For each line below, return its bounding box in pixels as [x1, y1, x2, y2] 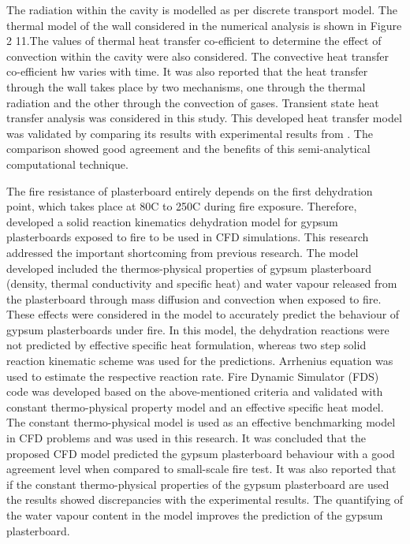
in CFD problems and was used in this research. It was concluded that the [6, 430, 366, 446]
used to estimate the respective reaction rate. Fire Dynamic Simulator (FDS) [6, 367, 379, 384]
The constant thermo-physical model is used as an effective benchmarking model [6, 414, 396, 430]
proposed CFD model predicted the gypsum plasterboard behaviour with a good [6, 445, 395, 461]
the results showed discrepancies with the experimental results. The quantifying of [6, 491, 404, 508]
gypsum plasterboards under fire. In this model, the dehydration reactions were [6, 321, 389, 337]
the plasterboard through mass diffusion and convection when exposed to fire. [6, 290, 382, 307]
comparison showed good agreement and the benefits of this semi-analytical [6, 140, 371, 157]
